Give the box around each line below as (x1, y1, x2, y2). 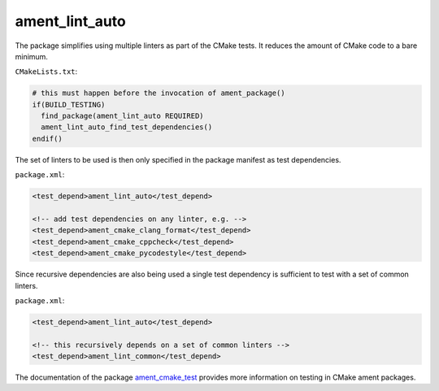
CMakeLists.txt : (15, 67, 78, 76)
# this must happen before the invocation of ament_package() (32, 89, 285, 98)
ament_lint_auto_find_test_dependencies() (41, 123, 213, 132)
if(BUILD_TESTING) (32, 100, 106, 109)
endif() (32, 134, 63, 143)
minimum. (15, 51, 49, 61)
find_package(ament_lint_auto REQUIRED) (41, 111, 204, 121)
